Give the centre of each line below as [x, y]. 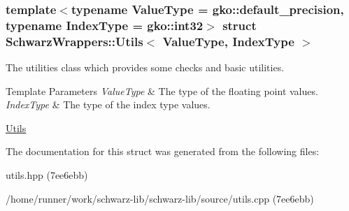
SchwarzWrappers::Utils [74, 41]
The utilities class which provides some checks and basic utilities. [145, 67]
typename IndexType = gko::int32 [105, 25]
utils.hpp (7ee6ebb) [47, 175]
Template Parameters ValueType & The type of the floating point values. [162, 90]
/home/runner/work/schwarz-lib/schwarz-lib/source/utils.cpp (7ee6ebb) [160, 198]
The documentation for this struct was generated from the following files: [163, 151]
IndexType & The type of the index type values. [108, 104]
